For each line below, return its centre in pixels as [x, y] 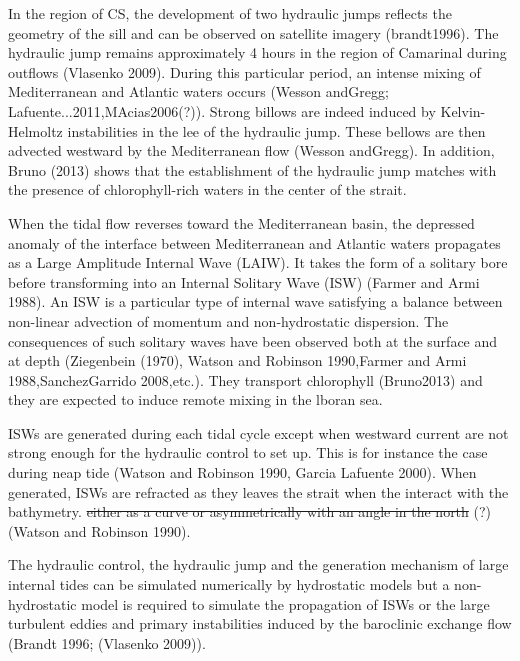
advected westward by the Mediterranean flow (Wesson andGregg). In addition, [251, 150]
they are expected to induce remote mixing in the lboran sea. [195, 399]
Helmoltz [35, 130]
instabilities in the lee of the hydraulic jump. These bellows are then [276, 130]
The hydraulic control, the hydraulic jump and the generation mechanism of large [258, 564]
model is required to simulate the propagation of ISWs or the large [285, 603]
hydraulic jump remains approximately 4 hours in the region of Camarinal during [257, 52]
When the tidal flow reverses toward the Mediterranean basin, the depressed [241, 222]
